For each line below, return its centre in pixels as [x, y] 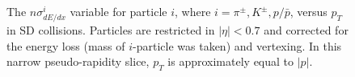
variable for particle [118, 11]
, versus [309, 11]
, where [193, 11]
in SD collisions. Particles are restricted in [111, 30]
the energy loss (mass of [66, 45]
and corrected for [306, 30]
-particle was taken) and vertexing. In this [237, 45]
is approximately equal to [231, 61]
